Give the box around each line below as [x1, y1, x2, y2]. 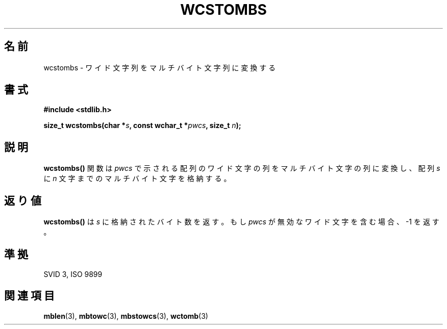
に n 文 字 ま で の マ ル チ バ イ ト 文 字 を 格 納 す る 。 [43, 174, 231, 183]
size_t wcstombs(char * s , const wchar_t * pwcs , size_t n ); [43, 121, 241, 130]
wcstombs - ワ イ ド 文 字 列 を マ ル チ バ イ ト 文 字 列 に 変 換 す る [43, 63, 276, 72]
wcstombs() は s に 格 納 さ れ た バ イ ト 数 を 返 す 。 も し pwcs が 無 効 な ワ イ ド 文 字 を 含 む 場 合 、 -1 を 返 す [43, 217, 439, 226]
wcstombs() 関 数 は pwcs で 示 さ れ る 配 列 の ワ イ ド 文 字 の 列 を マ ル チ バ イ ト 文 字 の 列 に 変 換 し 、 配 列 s [43, 164, 440, 173]
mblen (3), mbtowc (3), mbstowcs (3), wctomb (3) [43, 311, 208, 320]
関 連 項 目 [4, 289, 55, 302]
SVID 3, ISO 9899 [43, 269, 103, 279]
